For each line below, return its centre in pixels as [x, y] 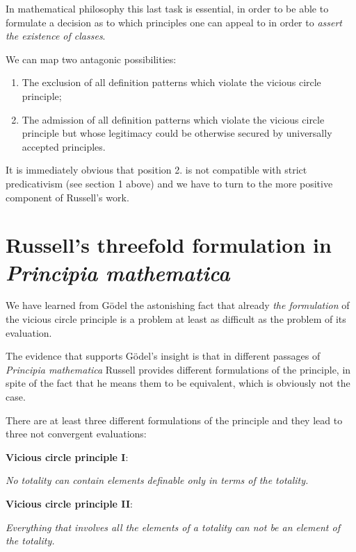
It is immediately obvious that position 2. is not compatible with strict [156, 170]
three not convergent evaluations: [76, 434]
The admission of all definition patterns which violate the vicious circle [173, 119]
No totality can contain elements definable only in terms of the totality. [157, 480]
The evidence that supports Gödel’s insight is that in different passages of [163, 356]
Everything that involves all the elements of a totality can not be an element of [173, 527]
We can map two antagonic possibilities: [91, 59]
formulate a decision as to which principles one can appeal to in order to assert [174, 22]
